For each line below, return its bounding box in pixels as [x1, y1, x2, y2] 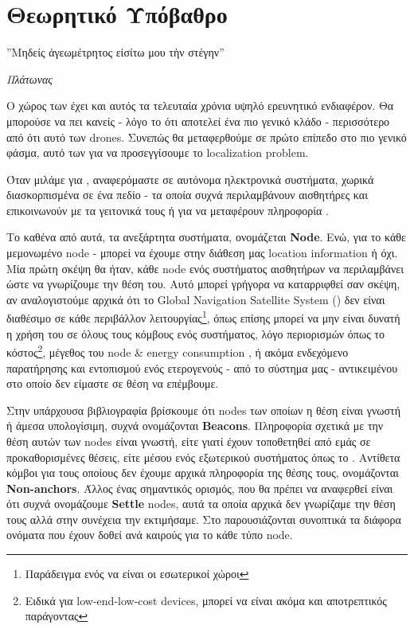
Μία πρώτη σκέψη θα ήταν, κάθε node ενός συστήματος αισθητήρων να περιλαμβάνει [6, 260, 404, 276]
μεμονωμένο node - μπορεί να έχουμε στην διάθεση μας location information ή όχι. [6, 244, 398, 261]
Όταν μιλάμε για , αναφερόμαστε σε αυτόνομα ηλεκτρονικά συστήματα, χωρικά [6, 170, 374, 187]
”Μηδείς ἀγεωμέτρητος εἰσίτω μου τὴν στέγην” [6, 44, 225, 61]
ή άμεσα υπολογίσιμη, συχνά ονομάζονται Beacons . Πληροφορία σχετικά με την [6, 417, 384, 434]
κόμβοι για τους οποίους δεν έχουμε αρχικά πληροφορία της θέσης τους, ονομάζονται [6, 464, 399, 481]
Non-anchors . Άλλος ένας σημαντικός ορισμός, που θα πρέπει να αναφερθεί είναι [6, 479, 393, 496]
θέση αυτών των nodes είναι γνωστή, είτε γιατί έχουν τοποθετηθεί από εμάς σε [6, 432, 371, 449]
